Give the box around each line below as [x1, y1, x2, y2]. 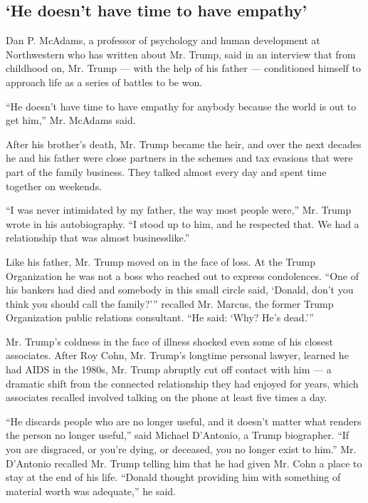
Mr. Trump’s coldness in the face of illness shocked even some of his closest [6, 333, 334, 348]
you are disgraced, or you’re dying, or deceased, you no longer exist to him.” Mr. [6, 442, 357, 457]
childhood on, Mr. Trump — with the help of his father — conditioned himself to [6, 61, 361, 76]
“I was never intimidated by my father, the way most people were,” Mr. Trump [6, 202, 352, 217]
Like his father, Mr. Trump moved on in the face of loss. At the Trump [6, 254, 315, 269]
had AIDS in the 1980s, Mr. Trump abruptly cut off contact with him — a [6, 362, 332, 377]
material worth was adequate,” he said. [6, 483, 176, 498]
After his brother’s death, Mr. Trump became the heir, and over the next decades [6, 136, 362, 151]
